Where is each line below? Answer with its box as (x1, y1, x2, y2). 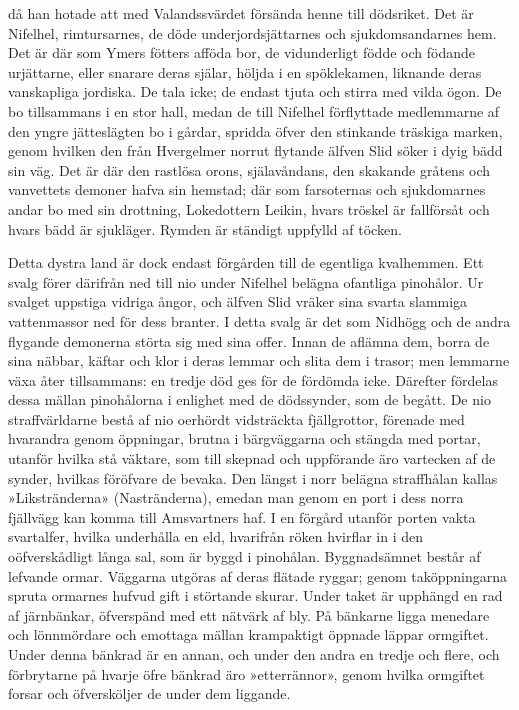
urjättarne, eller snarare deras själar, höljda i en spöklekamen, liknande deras (8, 61, 482, 82)
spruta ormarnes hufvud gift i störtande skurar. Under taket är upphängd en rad (8, 585, 503, 606)
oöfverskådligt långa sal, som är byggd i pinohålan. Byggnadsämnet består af (8, 546, 481, 567)
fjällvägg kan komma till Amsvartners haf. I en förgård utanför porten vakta (8, 506, 476, 527)
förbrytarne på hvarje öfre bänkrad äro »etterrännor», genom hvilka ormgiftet (8, 663, 485, 684)
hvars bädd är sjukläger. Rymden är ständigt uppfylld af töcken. (8, 218, 402, 239)
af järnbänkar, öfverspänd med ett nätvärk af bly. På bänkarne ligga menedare (8, 604, 490, 625)
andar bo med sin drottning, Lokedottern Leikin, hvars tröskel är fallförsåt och (8, 198, 490, 219)
